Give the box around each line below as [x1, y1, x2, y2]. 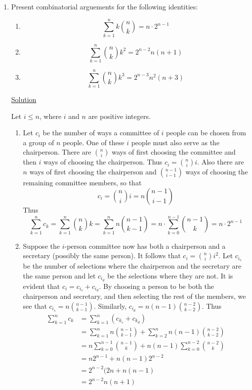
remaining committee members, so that [23, 177, 142, 188]
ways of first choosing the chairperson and [29, 167, 157, 177]
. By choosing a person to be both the [99, 280, 214, 291]
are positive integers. [88, 111, 151, 121]
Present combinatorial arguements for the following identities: [11, 1, 198, 11]
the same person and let [23, 270, 96, 280]
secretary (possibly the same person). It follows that [23, 250, 181, 261]
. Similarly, [94, 301, 127, 311]
